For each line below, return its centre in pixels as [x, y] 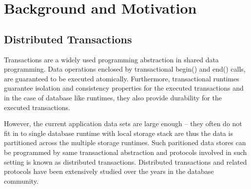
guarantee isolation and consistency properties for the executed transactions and [124, 88]
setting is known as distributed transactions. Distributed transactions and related [125, 161]
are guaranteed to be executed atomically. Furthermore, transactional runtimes [122, 78]
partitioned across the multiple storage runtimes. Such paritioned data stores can [125, 142]
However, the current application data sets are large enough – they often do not [123, 123]
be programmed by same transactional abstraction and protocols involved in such [125, 152]
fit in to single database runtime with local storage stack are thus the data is [118, 133]
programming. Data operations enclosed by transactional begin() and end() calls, [125, 69]
